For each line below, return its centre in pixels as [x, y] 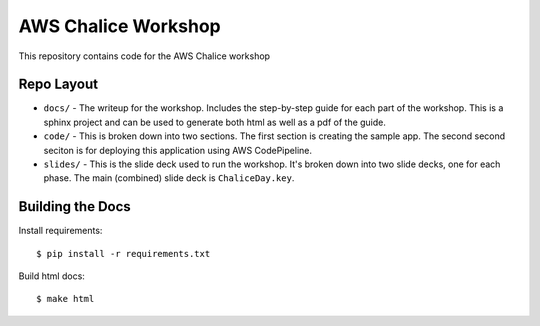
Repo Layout [58, 84]
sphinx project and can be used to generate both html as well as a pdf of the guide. [215, 122]
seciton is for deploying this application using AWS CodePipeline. [177, 150]
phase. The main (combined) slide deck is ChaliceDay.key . [169, 178]
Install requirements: [60, 231]
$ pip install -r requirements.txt [123, 253]
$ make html [65, 299]
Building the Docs [75, 206]
